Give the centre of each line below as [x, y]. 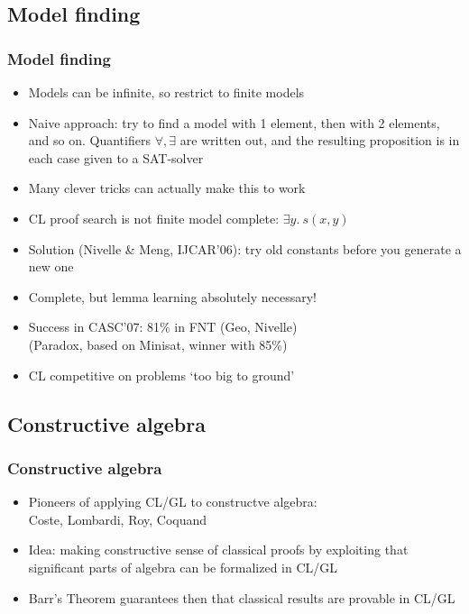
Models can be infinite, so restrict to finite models [166, 92]
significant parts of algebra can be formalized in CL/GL [183, 567]
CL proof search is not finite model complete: [154, 218]
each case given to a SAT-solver [116, 157]
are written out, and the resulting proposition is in [320, 140]
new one [51, 266]
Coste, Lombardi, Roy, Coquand [118, 519]
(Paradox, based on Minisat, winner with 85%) [158, 344]
